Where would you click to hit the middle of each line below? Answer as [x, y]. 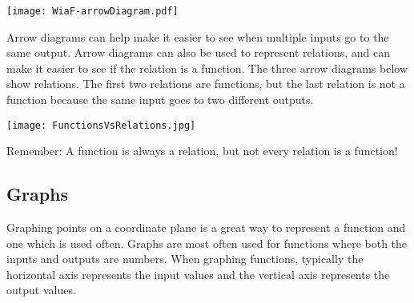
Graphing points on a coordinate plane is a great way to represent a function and [206, 227]
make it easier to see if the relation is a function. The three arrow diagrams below [207, 68]
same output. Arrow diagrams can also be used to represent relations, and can [199, 52]
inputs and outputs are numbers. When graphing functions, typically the [185, 259]
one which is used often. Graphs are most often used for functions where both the [207, 243]
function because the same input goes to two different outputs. [160, 100]
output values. [41, 290]
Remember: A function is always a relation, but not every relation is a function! [202, 151]
